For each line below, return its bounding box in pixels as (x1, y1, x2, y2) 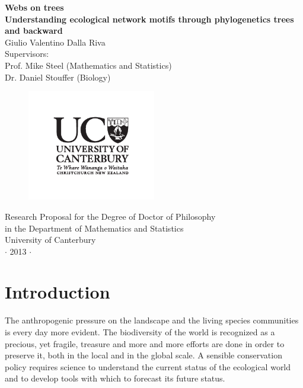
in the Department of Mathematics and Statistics (5, 222, 184, 234)
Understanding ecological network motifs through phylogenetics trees (5, 12, 294, 25)
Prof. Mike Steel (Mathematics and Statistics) (5, 59, 172, 71)
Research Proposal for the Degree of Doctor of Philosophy (5, 210, 216, 222)
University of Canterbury (5, 233, 96, 246)
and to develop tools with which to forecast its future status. (5, 372, 225, 384)
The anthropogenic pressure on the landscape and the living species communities (5, 314, 299, 326)
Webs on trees (5, 1, 64, 13)
